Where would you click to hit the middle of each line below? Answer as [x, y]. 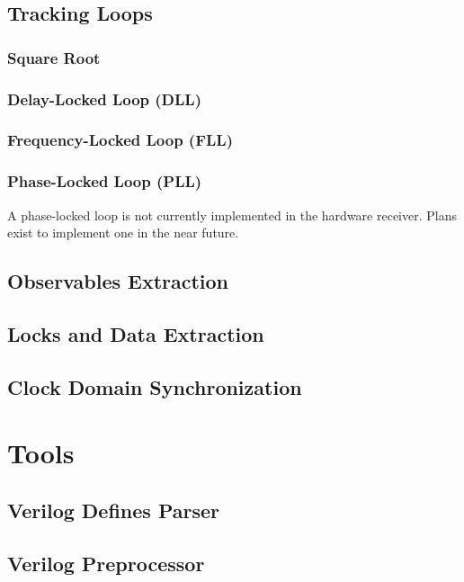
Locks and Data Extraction [136, 333]
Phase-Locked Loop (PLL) [105, 181]
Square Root [54, 57]
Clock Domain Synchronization [155, 386]
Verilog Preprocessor [106, 563]
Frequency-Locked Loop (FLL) [120, 140]
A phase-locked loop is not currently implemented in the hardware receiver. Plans [232, 215]
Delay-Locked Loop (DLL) [104, 98]
